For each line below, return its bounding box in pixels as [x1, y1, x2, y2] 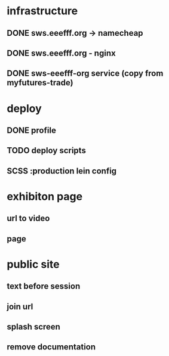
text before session [7, 281, 81, 292]
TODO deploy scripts [7, 146, 86, 156]
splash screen [7, 322, 60, 332]
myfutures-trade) [7, 78, 73, 88]
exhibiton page [7, 190, 83, 203]
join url [7, 301, 33, 311]
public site [7, 258, 60, 271]
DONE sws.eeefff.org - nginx [7, 48, 116, 58]
